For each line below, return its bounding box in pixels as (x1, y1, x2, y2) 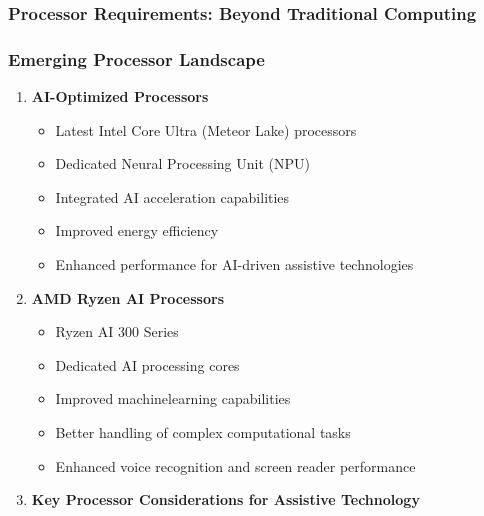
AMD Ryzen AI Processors (31, 287, 224, 308)
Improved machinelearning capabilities (55, 388, 291, 409)
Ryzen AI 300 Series (55, 321, 179, 342)
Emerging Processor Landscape (8, 46, 265, 71)
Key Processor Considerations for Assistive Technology (31, 489, 420, 510)
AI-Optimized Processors (31, 86, 209, 107)
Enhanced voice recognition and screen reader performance (55, 455, 416, 476)
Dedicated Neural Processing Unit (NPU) (55, 153, 310, 174)
